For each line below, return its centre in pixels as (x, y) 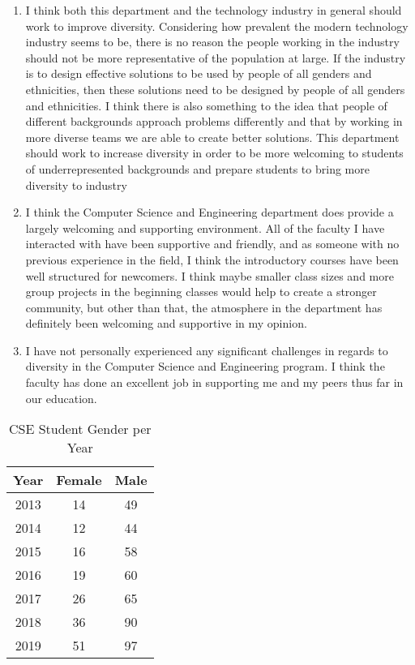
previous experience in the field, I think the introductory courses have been (212, 259)
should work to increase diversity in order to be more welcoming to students (214, 153)
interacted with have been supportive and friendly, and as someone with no (212, 244)
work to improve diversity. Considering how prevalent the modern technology (217, 26)
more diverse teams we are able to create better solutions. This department (212, 137)
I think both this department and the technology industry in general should (214, 10)
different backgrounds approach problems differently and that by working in (214, 121)
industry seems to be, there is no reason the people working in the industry (212, 42)
